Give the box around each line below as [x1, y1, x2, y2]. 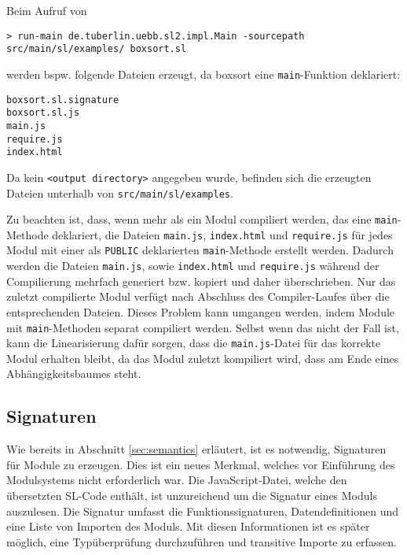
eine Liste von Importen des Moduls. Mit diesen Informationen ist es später [6, 518, 370, 535]
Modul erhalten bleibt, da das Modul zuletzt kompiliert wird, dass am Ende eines [6, 350, 399, 366]
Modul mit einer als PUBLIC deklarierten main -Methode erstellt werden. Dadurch [6, 242, 394, 258]
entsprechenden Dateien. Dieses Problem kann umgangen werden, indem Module [6, 303, 395, 320]
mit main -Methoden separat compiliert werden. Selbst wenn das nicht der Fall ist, [6, 319, 399, 335]
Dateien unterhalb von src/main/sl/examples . [6, 184, 233, 201]
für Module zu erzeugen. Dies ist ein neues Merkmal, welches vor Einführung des [6, 456, 395, 472]
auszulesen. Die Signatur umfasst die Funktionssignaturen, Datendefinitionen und [6, 502, 398, 519]
